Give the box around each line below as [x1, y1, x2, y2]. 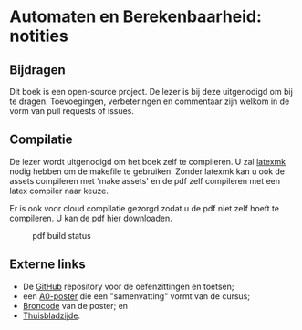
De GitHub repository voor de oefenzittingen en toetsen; [22, 281, 234, 292]
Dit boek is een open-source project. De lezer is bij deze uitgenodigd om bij [9, 87, 294, 97]
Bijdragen [9, 62, 66, 77]
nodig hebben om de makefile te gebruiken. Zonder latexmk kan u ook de [9, 166, 286, 177]
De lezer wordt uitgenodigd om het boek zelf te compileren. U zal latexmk [9, 156, 286, 167]
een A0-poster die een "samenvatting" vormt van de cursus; [22, 290, 251, 302]
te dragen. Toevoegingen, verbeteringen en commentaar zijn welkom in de [9, 96, 290, 107]
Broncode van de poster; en [22, 300, 129, 311]
